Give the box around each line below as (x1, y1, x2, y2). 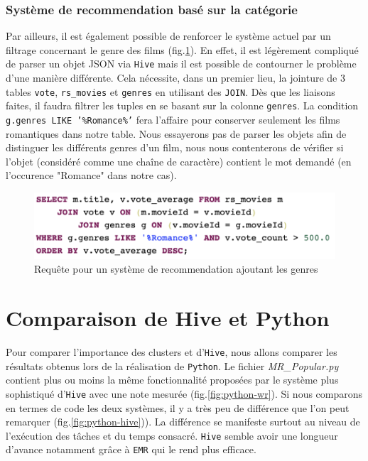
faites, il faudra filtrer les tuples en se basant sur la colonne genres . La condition (6, 98, 359, 113)
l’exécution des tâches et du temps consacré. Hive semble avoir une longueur (6, 428, 338, 443)
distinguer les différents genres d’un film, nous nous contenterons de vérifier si (6, 140, 344, 155)
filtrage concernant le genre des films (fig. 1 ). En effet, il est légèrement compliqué (6, 42, 359, 57)
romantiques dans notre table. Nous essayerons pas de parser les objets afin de (6, 126, 347, 141)
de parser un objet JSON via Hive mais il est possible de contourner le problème (6, 56, 357, 71)
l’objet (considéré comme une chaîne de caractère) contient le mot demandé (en (6, 153, 352, 168)
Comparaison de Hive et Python (6, 303, 330, 332)
